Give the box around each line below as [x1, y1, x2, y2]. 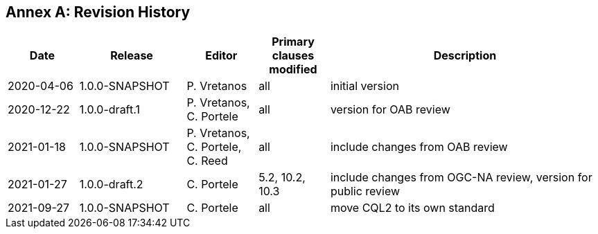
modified [269, 62, 317, 77]
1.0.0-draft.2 [79, 177, 143, 192]
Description [433, 48, 497, 63]
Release [110, 48, 153, 63]
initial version [330, 79, 399, 93]
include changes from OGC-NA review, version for [330, 170, 592, 185]
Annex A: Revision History [6, 3, 191, 21]
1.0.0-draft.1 [79, 102, 140, 117]
